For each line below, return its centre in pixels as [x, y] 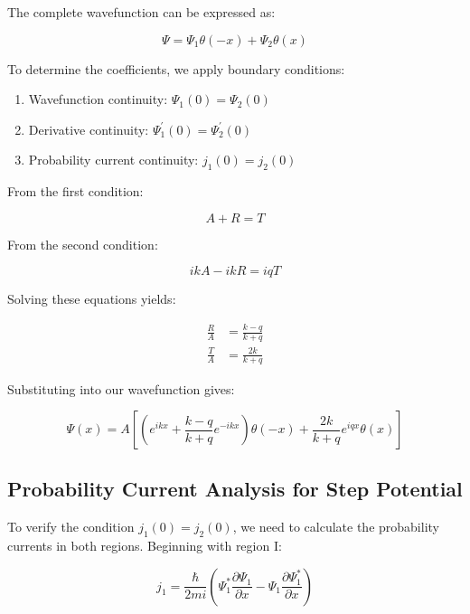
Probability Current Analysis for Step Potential [235, 489]
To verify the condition [71, 527]
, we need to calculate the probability [336, 527]
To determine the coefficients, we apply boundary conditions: [176, 68]
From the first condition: [75, 191]
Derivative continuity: [89, 129]
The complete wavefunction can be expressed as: [141, 12]
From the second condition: [83, 244]
